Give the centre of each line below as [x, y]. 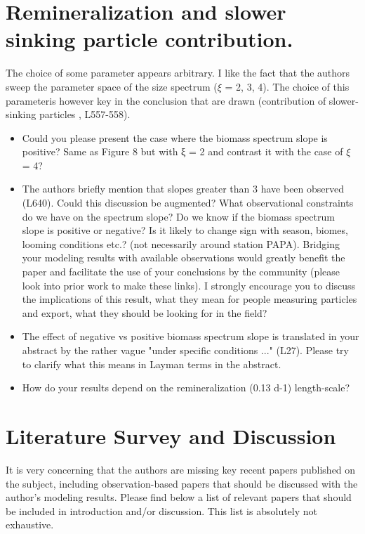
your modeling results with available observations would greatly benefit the [184, 258]
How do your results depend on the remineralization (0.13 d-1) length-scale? [186, 388]
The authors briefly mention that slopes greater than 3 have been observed [183, 189]
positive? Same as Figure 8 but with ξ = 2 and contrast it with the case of [182, 151]
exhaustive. [30, 525]
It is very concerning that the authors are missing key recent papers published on [181, 469]
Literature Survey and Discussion [171, 435]
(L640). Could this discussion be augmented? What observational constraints [188, 203]
